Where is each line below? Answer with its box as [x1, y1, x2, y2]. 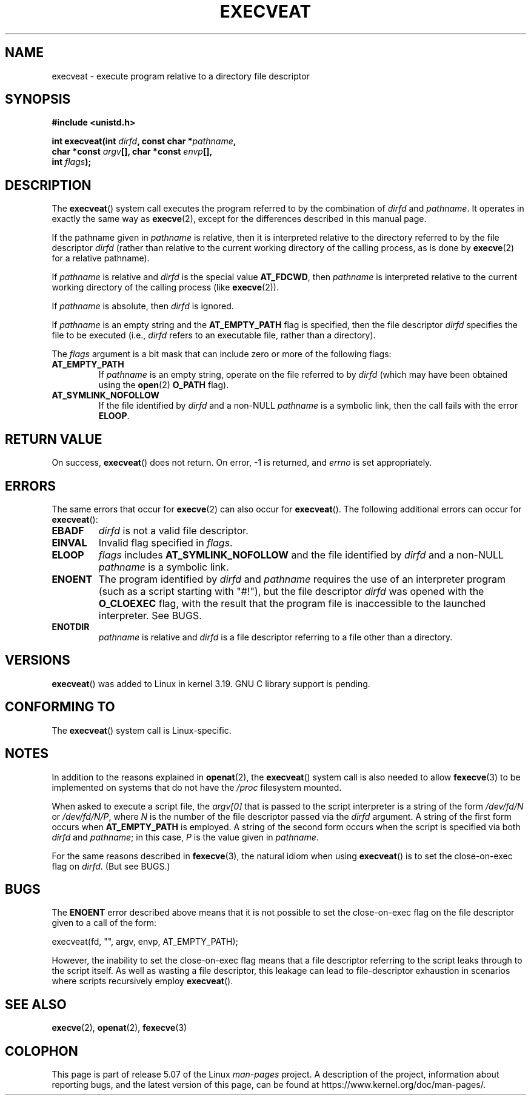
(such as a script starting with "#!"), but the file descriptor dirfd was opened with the [98, 585, 484, 597]
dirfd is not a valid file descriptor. [98, 524, 249, 537]
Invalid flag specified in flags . [98, 536, 233, 549]
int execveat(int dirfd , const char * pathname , [52, 136, 236, 147]
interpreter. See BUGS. [98, 609, 202, 622]
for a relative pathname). [52, 253, 150, 264]
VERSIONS [5, 652, 70, 668]
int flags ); [52, 156, 92, 167]
